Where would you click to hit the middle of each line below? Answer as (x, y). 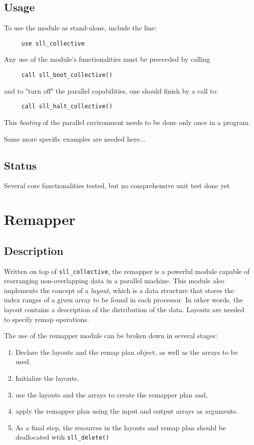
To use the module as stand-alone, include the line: (81, 28)
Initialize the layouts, (47, 378)
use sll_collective (53, 43)
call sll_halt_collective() (67, 107)
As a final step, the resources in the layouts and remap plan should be (121, 427)
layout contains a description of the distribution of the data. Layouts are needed (124, 309)
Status (20, 165)
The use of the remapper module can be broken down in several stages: (111, 335)
